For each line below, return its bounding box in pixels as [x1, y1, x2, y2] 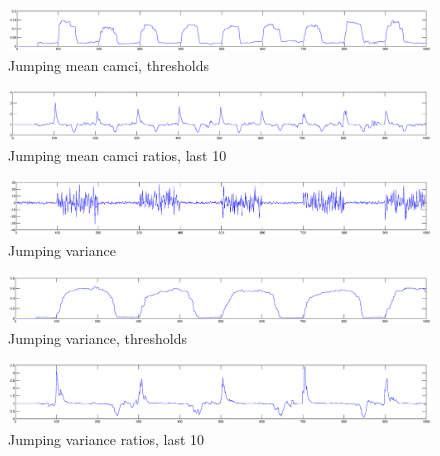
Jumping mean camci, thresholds [8, 54, 210, 75]
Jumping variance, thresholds [8, 327, 187, 348]
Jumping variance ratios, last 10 [8, 428, 205, 449]
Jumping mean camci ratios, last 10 [8, 144, 227, 165]
